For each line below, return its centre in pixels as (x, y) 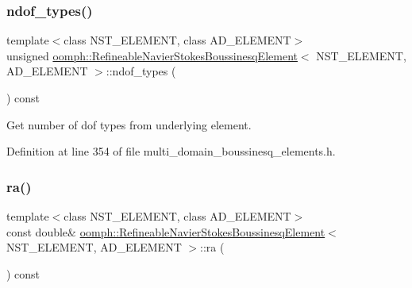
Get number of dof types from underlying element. (129, 124)
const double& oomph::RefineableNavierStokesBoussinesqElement (166, 231)
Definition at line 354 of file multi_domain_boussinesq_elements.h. (171, 151)
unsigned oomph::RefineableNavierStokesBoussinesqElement (152, 55)
